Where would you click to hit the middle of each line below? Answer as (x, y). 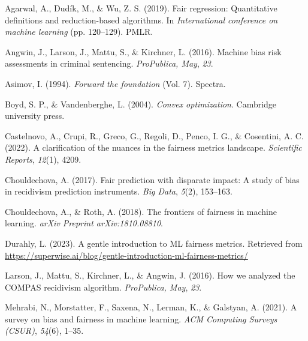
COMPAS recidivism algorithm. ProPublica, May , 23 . (103, 287)
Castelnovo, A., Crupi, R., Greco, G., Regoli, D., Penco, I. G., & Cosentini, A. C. (154, 135)
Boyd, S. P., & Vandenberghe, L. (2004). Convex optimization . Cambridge (141, 104)
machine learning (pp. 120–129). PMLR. (79, 32)
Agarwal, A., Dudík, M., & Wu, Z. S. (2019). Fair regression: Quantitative (141, 8)
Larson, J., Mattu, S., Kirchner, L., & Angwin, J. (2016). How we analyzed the (150, 275)
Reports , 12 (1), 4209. (43, 159)
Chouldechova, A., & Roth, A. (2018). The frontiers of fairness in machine (141, 211)
